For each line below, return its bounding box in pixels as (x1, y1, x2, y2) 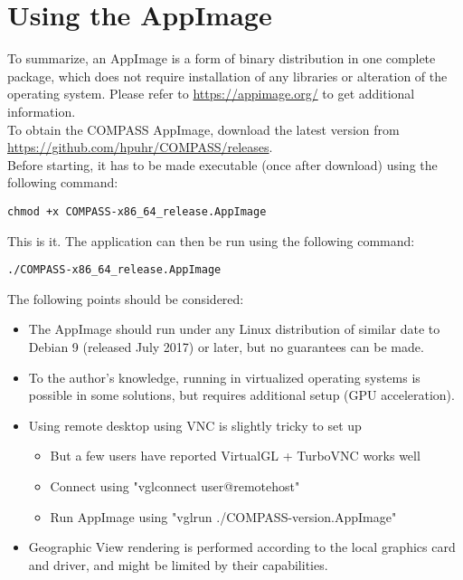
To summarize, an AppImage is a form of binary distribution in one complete (7, 49, 436, 68)
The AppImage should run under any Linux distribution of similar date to (28, 319, 440, 338)
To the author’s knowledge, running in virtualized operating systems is (28, 367, 420, 386)
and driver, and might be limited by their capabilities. (28, 555, 328, 574)
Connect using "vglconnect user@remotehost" (50, 476, 300, 495)
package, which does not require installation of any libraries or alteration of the (7, 66, 448, 85)
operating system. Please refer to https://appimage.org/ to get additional (7, 84, 415, 103)
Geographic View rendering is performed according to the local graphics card (28, 537, 456, 556)
